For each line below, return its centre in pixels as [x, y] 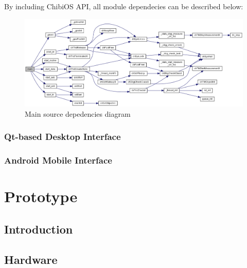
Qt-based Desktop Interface [63, 137]
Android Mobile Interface [58, 160]
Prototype [41, 196]
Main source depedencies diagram [78, 113]
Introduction [39, 229]
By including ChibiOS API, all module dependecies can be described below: [124, 6]
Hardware [31, 259]
